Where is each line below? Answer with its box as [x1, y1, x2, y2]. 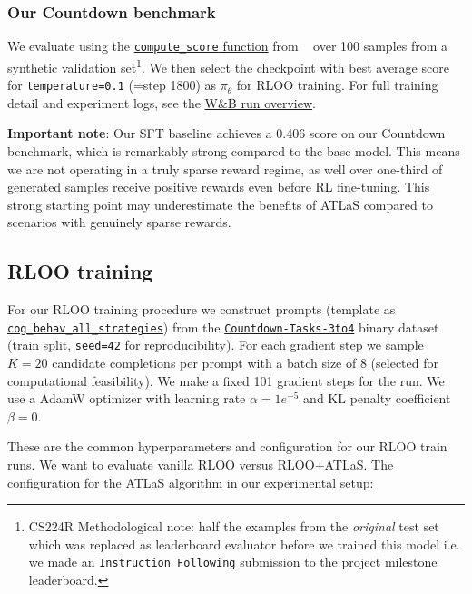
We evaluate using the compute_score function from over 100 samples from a [7, 36, 448, 55]
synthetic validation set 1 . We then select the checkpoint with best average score [7, 54, 449, 76]
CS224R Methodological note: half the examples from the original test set [28, 517, 439, 536]
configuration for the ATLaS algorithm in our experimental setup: [7, 472, 374, 491]
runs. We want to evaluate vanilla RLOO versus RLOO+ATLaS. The [7, 455, 394, 474]
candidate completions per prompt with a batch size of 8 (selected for [52, 353, 438, 372]
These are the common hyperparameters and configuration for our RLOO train [7, 437, 447, 456]
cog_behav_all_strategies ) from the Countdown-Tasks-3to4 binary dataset [7, 317, 439, 336]
